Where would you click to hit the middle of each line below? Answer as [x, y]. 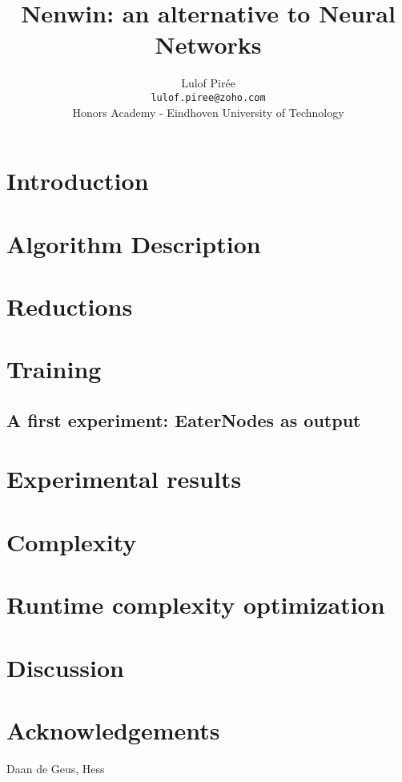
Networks [208, 44]
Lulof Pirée [208, 83]
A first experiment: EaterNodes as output [184, 419]
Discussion [65, 667]
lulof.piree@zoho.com [208, 97]
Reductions [70, 306]
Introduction [78, 181]
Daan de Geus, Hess [56, 768]
